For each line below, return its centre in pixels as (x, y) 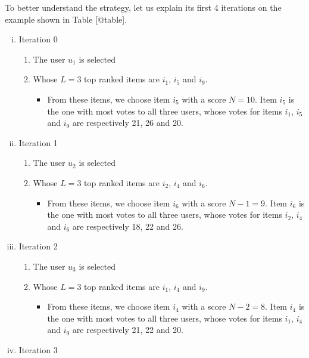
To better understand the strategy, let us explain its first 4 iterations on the (143, 7)
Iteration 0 (38, 39)
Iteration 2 (38, 246)
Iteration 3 (38, 349)
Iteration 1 (38, 142)
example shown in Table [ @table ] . (66, 19)
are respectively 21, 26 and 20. (128, 123)
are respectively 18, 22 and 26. (128, 226)
